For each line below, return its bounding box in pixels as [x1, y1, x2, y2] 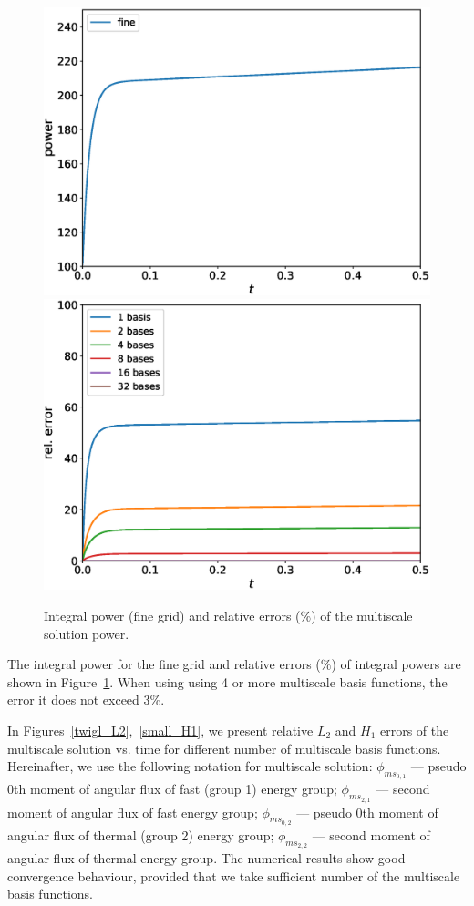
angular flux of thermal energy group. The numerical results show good [7, 848, 406, 867]
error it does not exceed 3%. [7, 690, 165, 709]
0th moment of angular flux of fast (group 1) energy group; [7, 779, 337, 798]
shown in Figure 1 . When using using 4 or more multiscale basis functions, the [7, 672, 448, 691]
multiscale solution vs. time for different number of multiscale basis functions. [7, 738, 441, 757]
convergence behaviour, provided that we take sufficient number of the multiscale [7, 866, 460, 885]
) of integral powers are [331, 654, 461, 674]
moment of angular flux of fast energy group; [7, 802, 258, 821]
